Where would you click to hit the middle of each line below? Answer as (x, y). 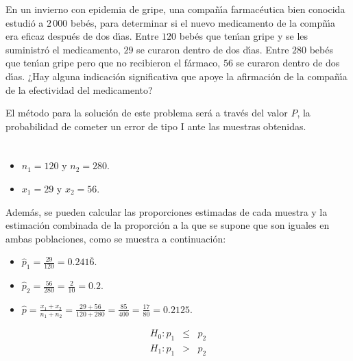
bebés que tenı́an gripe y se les (244, 36)
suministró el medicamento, (63, 49)
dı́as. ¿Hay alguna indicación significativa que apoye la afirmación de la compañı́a (176, 76)
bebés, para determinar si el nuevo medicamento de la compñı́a (203, 22)
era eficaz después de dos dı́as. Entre (82, 36)
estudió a (25, 22)
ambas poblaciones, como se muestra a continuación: (116, 238)
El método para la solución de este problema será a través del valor (147, 113)
